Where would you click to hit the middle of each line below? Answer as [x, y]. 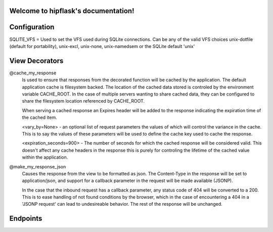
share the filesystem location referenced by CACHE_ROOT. [83, 101]
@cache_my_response [33, 73]
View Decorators [36, 61]
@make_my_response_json [38, 166]
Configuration [32, 27]
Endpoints [26, 219]
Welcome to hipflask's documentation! [72, 11]
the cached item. [40, 118]
